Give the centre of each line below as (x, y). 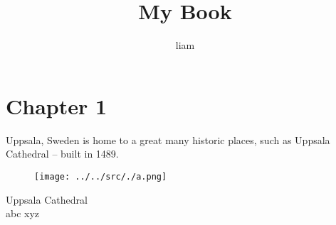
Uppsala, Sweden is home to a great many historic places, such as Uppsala (168, 139)
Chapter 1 (57, 105)
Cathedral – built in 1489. (62, 154)
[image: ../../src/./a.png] (101, 176)
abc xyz (23, 213)
